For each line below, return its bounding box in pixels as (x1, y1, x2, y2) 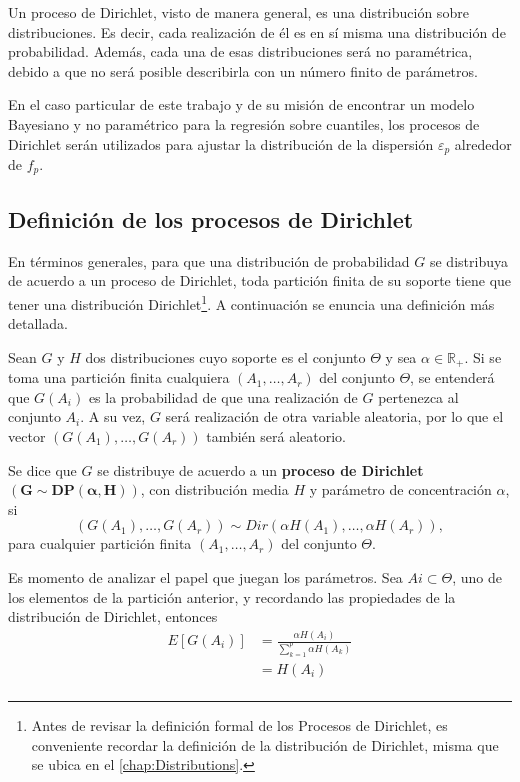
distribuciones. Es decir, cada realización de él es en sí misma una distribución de (8, 21, 506, 42)
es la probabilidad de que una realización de (88, 386, 358, 407)
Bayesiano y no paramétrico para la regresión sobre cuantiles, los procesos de (8, 113, 480, 134)
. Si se (464, 346, 502, 367)
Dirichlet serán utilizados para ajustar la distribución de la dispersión (8, 133, 434, 154)
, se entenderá (410, 367, 495, 388)
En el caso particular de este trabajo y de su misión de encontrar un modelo (8, 94, 475, 115)
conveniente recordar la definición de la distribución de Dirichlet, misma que (31, 734, 499, 755)
